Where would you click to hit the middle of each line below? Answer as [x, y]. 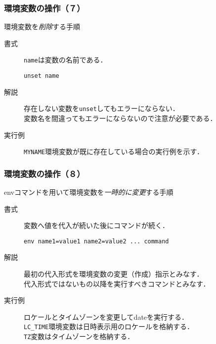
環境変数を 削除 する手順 [42, 27]
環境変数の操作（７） [44, 8]
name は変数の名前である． [65, 60]
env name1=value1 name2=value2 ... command [96, 241]
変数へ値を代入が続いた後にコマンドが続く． [96, 225]
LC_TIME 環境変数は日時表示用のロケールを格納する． [109, 326]
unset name [42, 76]
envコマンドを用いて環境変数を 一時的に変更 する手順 [89, 192]
